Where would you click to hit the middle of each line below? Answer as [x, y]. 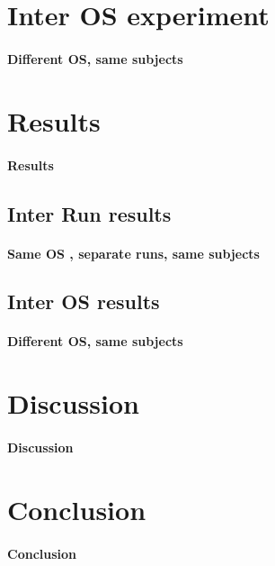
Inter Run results [89, 213]
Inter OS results [84, 301]
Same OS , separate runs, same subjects [133, 253]
